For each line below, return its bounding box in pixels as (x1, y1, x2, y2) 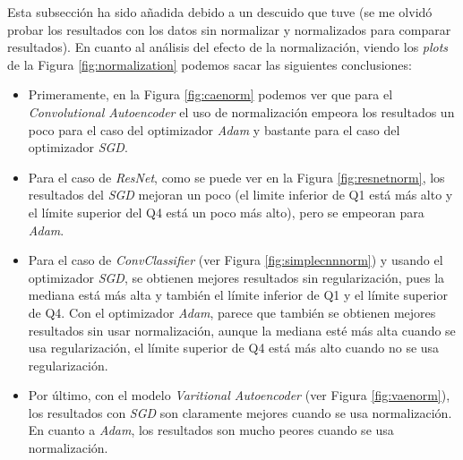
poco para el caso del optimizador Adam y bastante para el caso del (28, 120, 400, 139)
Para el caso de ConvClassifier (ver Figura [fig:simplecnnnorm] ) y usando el (28, 251, 443, 269)
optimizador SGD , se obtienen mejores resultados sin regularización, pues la (28, 268, 445, 286)
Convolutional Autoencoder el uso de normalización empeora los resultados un (28, 102, 455, 121)
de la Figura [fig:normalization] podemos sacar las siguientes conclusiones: (7, 55, 412, 73)
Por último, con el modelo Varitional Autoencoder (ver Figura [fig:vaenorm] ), (28, 386, 450, 405)
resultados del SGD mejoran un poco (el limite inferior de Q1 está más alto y (28, 185, 453, 204)
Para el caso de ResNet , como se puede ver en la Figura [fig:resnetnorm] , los (28, 167, 445, 186)
